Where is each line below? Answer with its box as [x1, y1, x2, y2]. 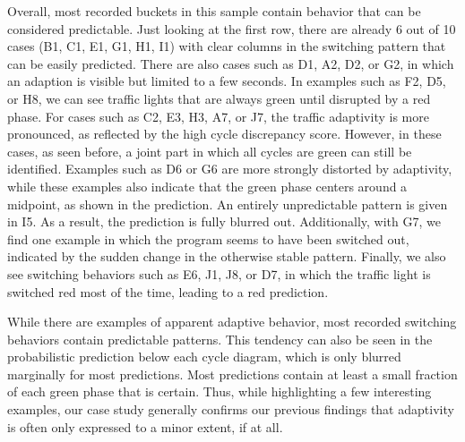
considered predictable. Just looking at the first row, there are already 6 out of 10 [7, 19, 456, 38]
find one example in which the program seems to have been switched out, [7, 229, 409, 248]
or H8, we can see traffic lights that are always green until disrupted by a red [7, 89, 431, 107]
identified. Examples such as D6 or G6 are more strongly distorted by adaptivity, [7, 159, 452, 178]
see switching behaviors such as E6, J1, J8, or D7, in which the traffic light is [7, 264, 431, 283]
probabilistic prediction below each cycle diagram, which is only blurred [7, 347, 401, 366]
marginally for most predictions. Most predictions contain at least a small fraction [7, 364, 458, 383]
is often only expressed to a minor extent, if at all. [7, 417, 283, 436]
